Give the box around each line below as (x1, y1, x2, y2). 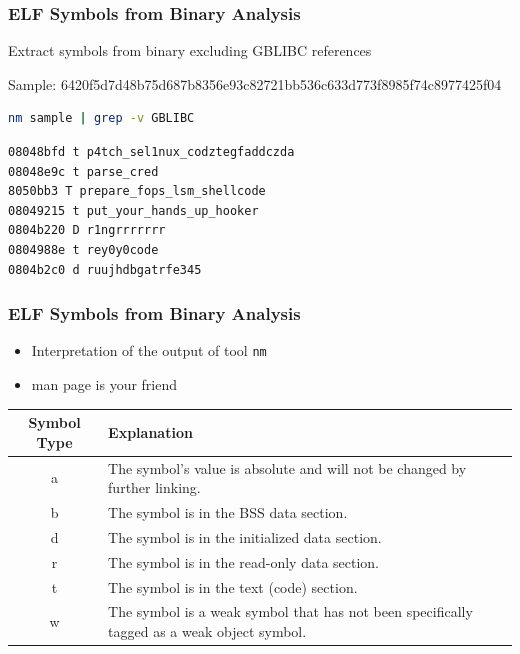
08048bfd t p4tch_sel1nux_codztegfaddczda (8, 145, 295, 159)
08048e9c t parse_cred (8, 164, 159, 179)
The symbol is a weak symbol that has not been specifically (108, 601, 473, 622)
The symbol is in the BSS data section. (108, 502, 348, 522)
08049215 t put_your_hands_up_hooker (8, 203, 259, 218)
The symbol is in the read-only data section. (108, 551, 380, 572)
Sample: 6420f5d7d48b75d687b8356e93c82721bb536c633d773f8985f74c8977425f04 (8, 73, 502, 94)
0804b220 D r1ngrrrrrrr (8, 223, 166, 238)
